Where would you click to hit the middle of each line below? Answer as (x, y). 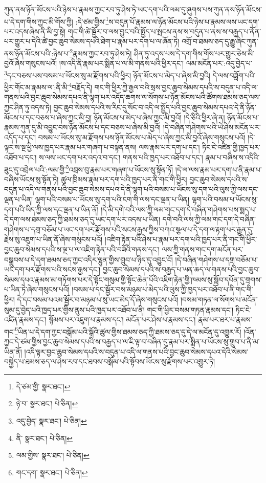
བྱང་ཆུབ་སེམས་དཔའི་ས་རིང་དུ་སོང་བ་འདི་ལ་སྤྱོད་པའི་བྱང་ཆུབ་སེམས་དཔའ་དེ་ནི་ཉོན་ (155, 107)
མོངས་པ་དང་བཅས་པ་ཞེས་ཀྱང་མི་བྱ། (48, 117)
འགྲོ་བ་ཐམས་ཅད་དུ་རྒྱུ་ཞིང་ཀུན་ (220, 41)
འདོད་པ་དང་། (20, 137)
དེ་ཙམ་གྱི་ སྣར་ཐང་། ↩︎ (43, 386)
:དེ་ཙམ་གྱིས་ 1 (92, 20)
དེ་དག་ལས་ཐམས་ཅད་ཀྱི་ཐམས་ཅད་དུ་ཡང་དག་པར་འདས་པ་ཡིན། (82, 219)
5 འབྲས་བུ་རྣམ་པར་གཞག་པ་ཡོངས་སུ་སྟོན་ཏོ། (119, 168)
